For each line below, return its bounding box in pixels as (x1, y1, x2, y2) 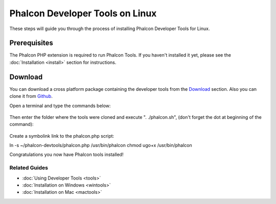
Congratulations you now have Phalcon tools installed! (9, 151, 124, 158)
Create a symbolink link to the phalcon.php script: (9, 133, 114, 139)
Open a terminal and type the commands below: (9, 103, 111, 109)
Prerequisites (9, 39, 53, 47)
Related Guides (9, 164, 49, 171)
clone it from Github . (9, 93, 53, 99)
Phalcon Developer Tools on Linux (9, 8, 157, 19)
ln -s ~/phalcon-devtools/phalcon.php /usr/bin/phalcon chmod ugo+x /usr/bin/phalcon (9, 142, 193, 148)
